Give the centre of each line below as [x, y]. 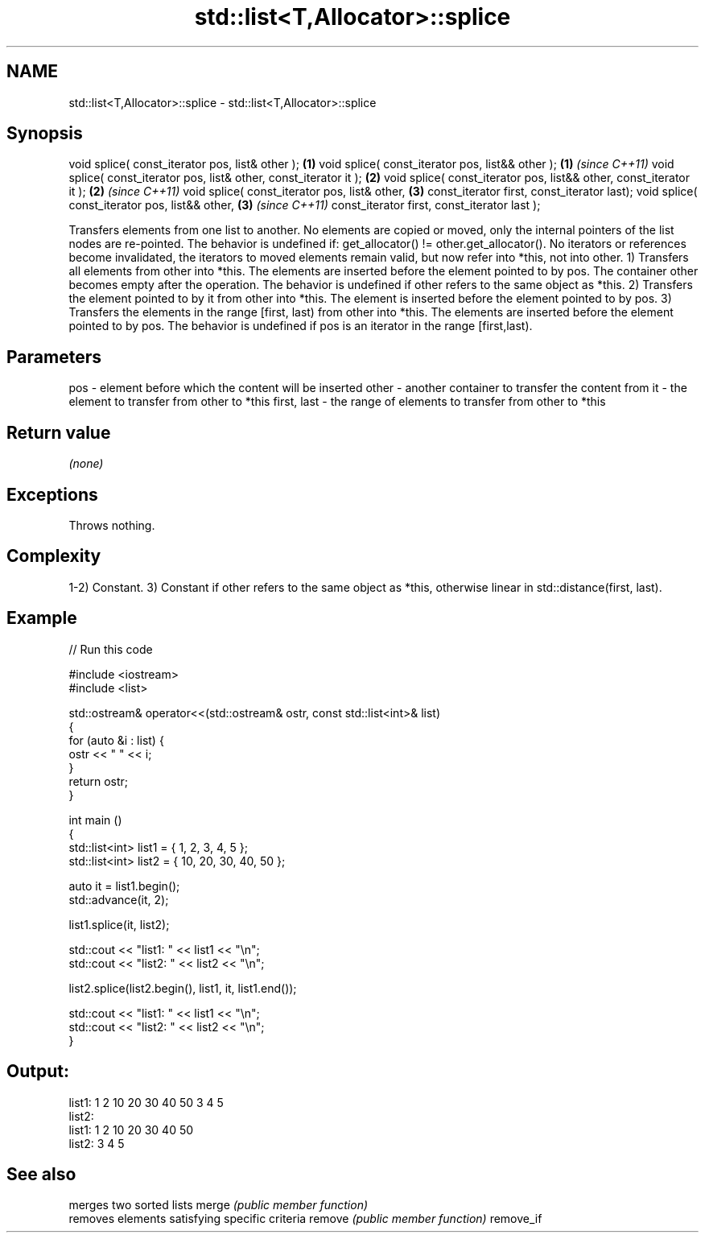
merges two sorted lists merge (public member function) [219, 1205]
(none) [86, 464]
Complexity [54, 556]
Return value [59, 432]
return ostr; [99, 781]
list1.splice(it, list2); [119, 924]
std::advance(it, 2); [119, 899]
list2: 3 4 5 [97, 1143]
